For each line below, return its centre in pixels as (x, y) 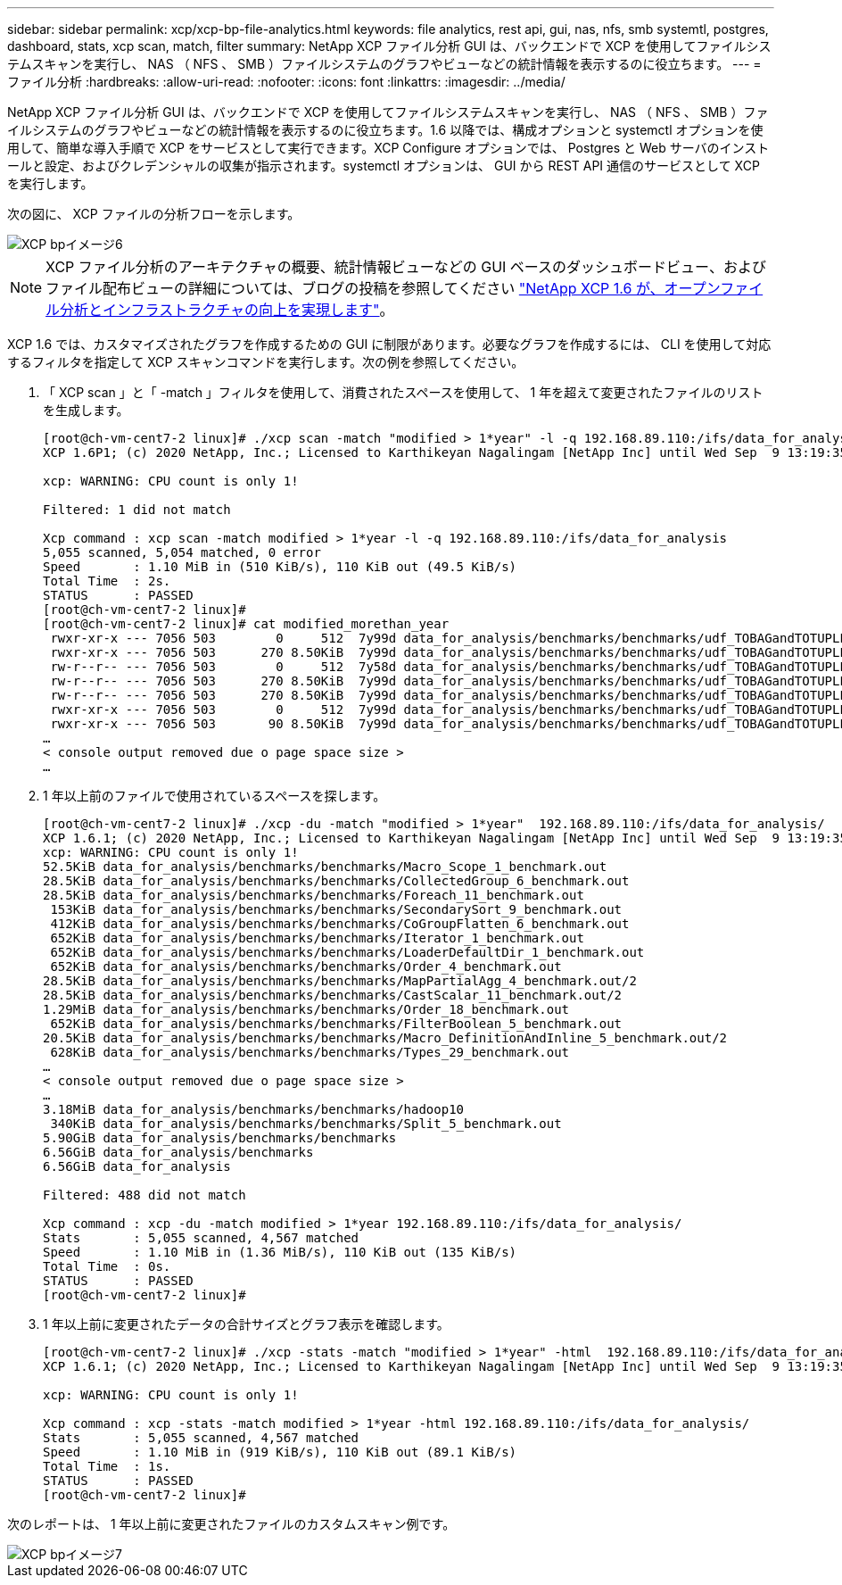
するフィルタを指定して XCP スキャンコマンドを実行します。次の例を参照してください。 (266, 362)
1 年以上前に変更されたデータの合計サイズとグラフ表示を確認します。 (246, 1324)
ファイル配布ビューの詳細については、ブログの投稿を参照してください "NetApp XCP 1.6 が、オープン (383, 288)
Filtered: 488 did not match (144, 1195)
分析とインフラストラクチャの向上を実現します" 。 (227, 310)
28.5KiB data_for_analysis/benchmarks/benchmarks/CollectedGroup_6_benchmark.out (336, 881)
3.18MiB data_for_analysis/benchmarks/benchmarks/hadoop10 (254, 1109)
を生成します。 (86, 410)
